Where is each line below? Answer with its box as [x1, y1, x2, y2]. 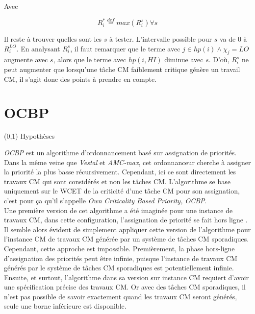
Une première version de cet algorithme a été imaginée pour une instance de [4, 205, 233, 215]
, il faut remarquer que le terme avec [70, 43, 180, 53]
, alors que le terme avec [53, 54, 127, 65]
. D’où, [208, 54, 229, 65]
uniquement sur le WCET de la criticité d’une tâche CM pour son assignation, [4, 186, 240, 196]
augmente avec [4, 54, 48, 65]
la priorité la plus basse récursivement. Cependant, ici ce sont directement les [4, 167, 236, 177]
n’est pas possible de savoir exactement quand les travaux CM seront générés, [4, 291, 237, 301]
